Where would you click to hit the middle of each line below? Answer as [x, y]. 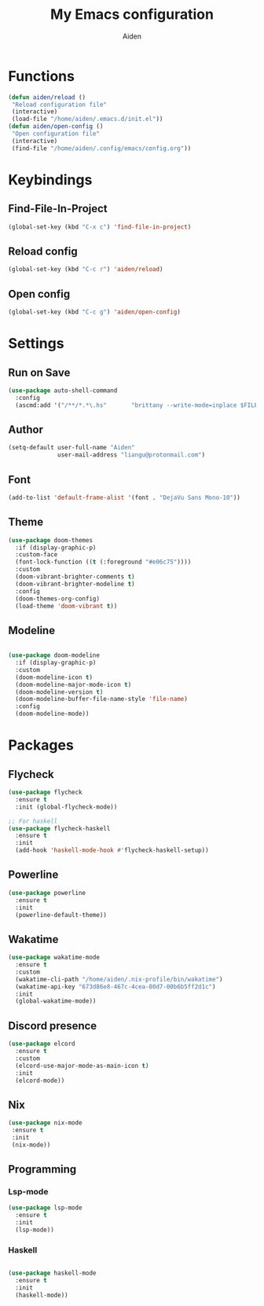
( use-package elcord [42, 1044]
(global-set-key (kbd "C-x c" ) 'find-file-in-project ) [100, 227]
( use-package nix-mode [45, 1123]
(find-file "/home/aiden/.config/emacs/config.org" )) [101, 148]
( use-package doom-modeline [54, 655]
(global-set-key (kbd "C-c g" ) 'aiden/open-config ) [94, 312]
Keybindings [50, 180]
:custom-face [37, 555]
